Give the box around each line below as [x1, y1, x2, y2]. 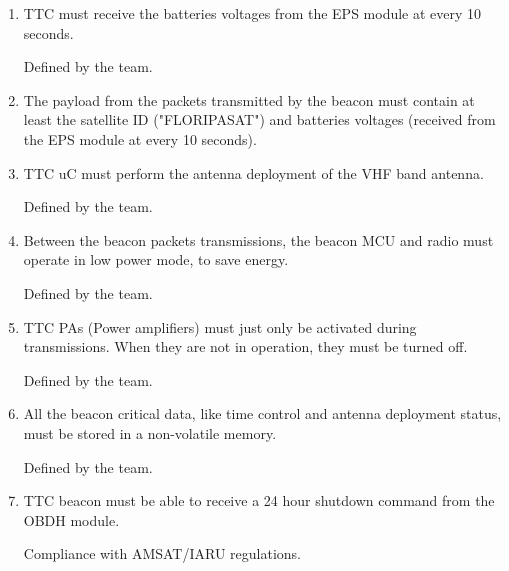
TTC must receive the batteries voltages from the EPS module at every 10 [23, 3, 482, 23]
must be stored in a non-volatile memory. [23, 422, 277, 443]
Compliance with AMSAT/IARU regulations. [23, 543, 302, 564]
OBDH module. [23, 509, 120, 530]
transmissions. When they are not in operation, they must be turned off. [23, 336, 468, 357]
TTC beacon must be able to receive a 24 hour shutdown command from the [23, 490, 495, 511]
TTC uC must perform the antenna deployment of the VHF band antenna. [23, 162, 484, 183]
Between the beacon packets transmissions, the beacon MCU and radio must [23, 229, 494, 250]
